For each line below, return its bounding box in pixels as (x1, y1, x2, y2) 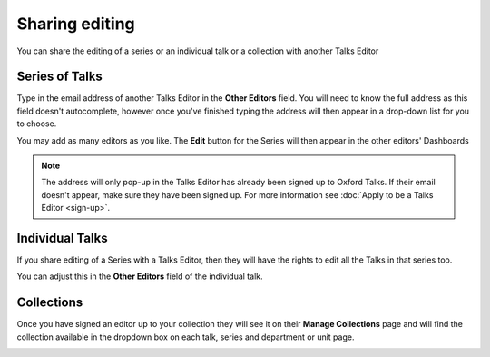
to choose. (16, 118, 57, 129)
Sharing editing (16, 14, 135, 34)
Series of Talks (16, 69, 103, 84)
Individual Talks (16, 231, 108, 245)
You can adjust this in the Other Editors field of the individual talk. (16, 271, 263, 282)
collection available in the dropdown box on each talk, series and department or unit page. (16, 332, 355, 342)
